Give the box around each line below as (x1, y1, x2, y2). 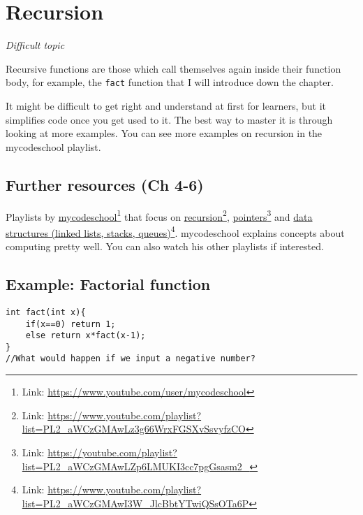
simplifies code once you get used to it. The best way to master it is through (6, 112, 333, 126)
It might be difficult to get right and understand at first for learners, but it (6, 98, 327, 113)
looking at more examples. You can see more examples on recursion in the (6, 126, 323, 140)
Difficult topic (6, 38, 65, 52)
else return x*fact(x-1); (25, 331, 146, 341)
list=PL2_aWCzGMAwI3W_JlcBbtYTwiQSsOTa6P (22, 495, 249, 510)
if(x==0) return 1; (25, 319, 116, 329)
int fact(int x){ (6, 307, 86, 317)
